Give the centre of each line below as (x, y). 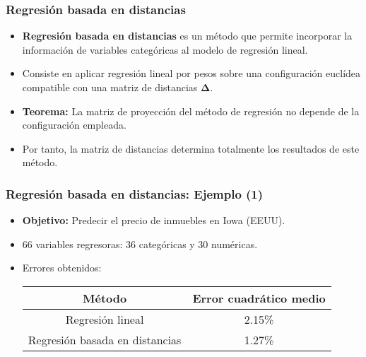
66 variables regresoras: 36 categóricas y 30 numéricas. (140, 244)
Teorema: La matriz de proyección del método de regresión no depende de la (191, 111)
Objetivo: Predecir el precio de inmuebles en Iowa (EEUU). (154, 220)
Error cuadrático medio (259, 298)
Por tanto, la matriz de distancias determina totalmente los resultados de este (191, 148)
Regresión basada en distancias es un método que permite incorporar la (187, 36)
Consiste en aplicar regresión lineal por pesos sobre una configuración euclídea (191, 73)
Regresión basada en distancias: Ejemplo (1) (135, 193)
